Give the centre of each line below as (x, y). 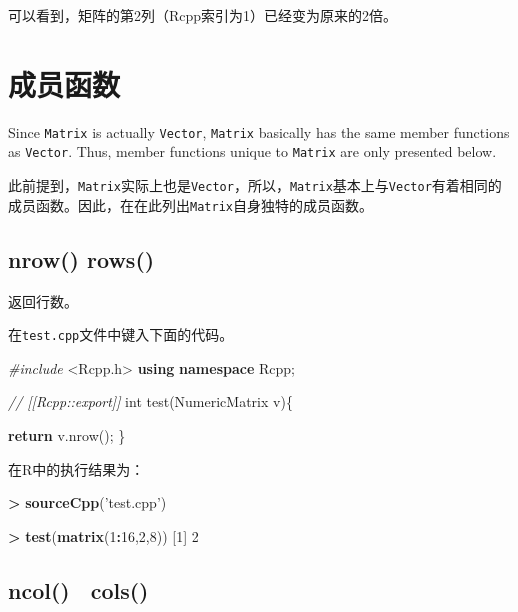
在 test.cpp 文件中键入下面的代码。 (121, 334)
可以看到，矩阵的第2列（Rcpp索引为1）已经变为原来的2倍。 (203, 15)
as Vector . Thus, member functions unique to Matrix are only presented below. (252, 151)
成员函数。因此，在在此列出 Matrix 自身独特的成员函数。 (190, 204)
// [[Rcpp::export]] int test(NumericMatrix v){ (150, 401)
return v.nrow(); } (67, 434)
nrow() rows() (81, 258)
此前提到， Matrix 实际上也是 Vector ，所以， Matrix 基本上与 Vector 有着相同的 (255, 185)
